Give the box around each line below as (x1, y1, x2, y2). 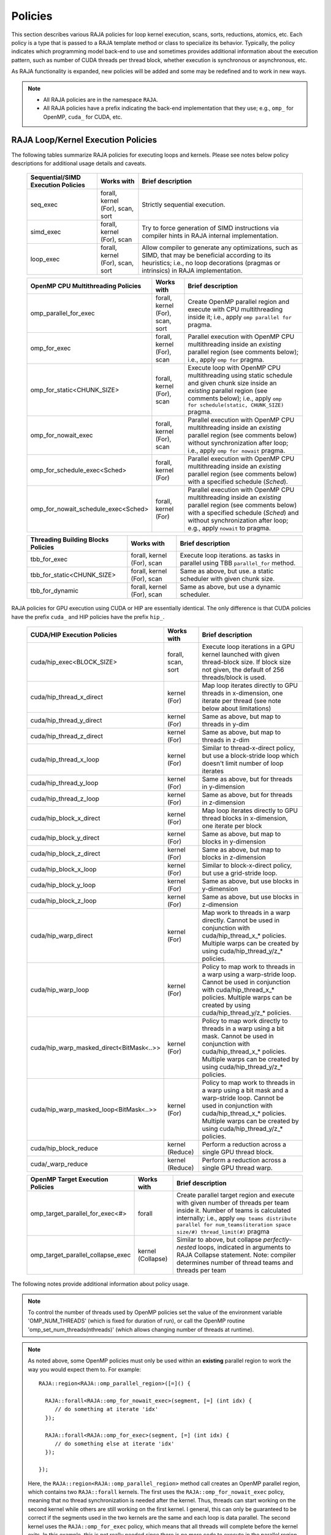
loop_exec (30, 255, 60, 263)
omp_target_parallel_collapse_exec (30, 1251, 131, 1259)
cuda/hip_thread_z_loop (30, 795, 99, 803)
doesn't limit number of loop (202, 759, 284, 767)
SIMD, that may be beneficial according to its (142, 251, 272, 260)
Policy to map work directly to (202, 1017, 288, 1025)
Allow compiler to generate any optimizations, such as (142, 243, 299, 252)
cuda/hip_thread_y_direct (30, 716, 102, 725)
